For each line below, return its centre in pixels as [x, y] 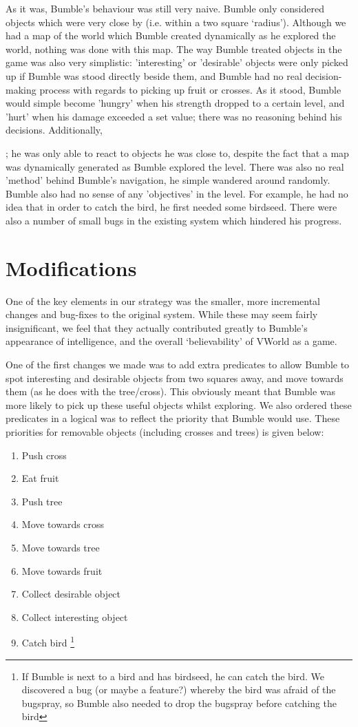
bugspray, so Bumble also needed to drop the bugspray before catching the [179, 703]
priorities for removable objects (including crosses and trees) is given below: [165, 431]
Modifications [71, 267]
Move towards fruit [62, 570]
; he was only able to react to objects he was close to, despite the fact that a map [177, 152]
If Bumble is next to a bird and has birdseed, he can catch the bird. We [173, 676]
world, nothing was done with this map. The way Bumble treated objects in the [174, 49]
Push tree [42, 501]
